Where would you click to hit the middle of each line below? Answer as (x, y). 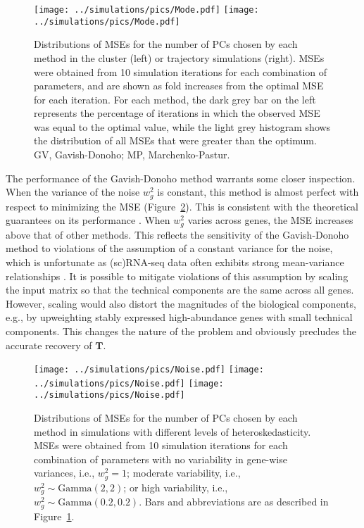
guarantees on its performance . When (88, 220)
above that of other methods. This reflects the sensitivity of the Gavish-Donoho (177, 234)
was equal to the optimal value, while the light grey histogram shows (182, 126)
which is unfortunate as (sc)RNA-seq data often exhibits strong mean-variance (175, 262)
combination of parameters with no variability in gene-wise (161, 459)
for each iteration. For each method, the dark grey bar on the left (175, 99)
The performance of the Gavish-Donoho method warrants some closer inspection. (181, 178)
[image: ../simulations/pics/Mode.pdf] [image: (146, 10)
